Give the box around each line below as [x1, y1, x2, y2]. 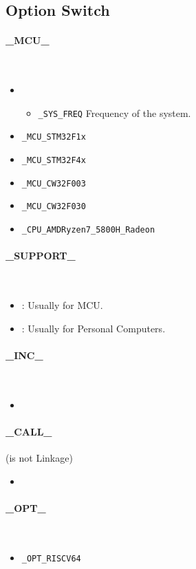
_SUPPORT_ [6, 248, 76, 263]
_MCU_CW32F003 [21, 178, 86, 189]
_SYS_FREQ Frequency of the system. [38, 105, 191, 120]
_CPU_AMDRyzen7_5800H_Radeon [21, 225, 155, 235]
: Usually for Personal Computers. [21, 321, 166, 335]
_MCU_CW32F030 [21, 202, 86, 212]
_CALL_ [6, 424, 52, 438]
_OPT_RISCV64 [21, 553, 81, 563]
